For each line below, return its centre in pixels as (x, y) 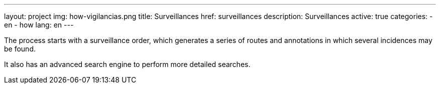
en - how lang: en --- (39, 25)
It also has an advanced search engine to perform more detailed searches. (127, 64)
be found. (20, 49)
